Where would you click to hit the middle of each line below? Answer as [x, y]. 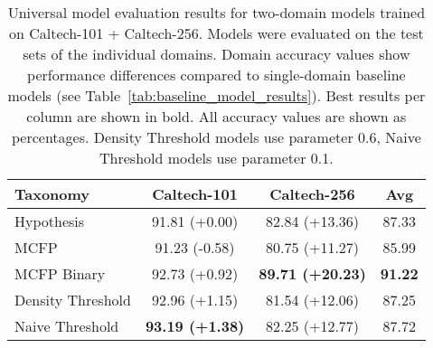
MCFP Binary [60, 273]
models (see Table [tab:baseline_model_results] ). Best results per [216, 95]
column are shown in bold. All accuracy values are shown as [216, 116]
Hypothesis [50, 221]
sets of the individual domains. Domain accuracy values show [216, 54]
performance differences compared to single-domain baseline [216, 75]
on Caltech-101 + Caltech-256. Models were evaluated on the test [216, 33]
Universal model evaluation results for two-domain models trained [216, 12]
